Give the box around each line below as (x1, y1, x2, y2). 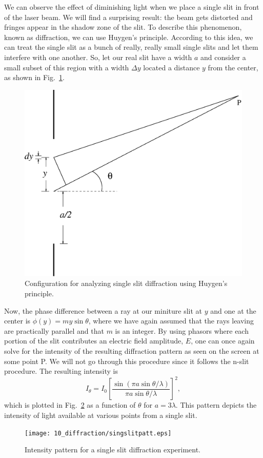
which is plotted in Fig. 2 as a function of (4, 399, 136, 410)
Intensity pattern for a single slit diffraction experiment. (25, 444, 201, 455)
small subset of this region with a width (4, 62, 129, 72)
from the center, (208, 62, 258, 72)
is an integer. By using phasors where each (115, 325, 249, 336)
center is (4, 315, 31, 326)
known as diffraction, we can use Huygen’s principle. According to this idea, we (4, 31, 253, 42)
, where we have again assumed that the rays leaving (88, 315, 254, 326)
